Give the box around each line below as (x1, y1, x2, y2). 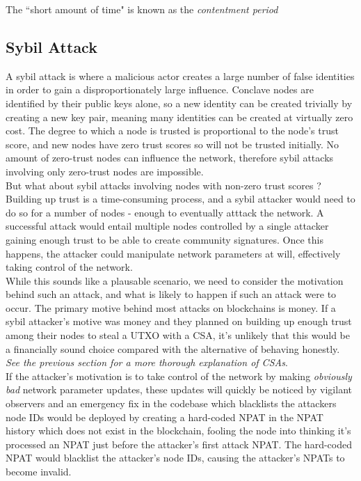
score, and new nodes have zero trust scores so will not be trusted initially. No (6, 136, 339, 151)
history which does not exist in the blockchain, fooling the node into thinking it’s (6, 423, 351, 438)
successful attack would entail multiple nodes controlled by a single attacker (6, 219, 329, 233)
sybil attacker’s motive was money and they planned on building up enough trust (6, 314, 352, 329)
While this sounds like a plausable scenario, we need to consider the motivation (6, 273, 344, 287)
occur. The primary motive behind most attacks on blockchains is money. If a (6, 300, 336, 315)
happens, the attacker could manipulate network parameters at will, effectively (6, 246, 341, 260)
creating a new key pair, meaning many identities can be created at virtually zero (6, 109, 353, 124)
